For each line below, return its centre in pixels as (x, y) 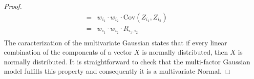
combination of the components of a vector (68, 52)
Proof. (13, 6)
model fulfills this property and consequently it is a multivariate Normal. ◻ (117, 71)
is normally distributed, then (185, 52)
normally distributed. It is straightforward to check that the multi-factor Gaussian (127, 61)
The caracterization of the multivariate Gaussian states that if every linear (116, 42)
